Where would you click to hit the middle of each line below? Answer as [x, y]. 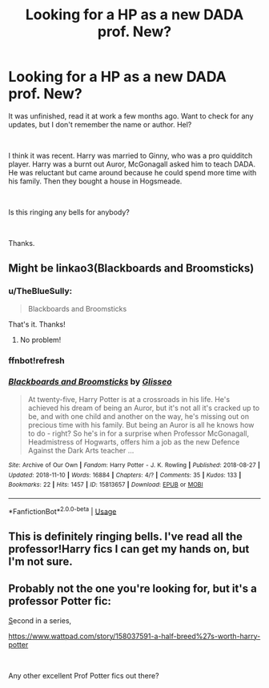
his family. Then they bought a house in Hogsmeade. [95, 181]
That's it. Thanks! [37, 324]
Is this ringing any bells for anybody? [69, 212]
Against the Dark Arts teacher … [81, 450]
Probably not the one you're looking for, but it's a [133, 589]
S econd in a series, [40, 620]
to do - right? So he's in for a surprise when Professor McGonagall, [139, 433]
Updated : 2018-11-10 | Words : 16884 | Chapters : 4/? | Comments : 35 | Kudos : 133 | [125, 475]
